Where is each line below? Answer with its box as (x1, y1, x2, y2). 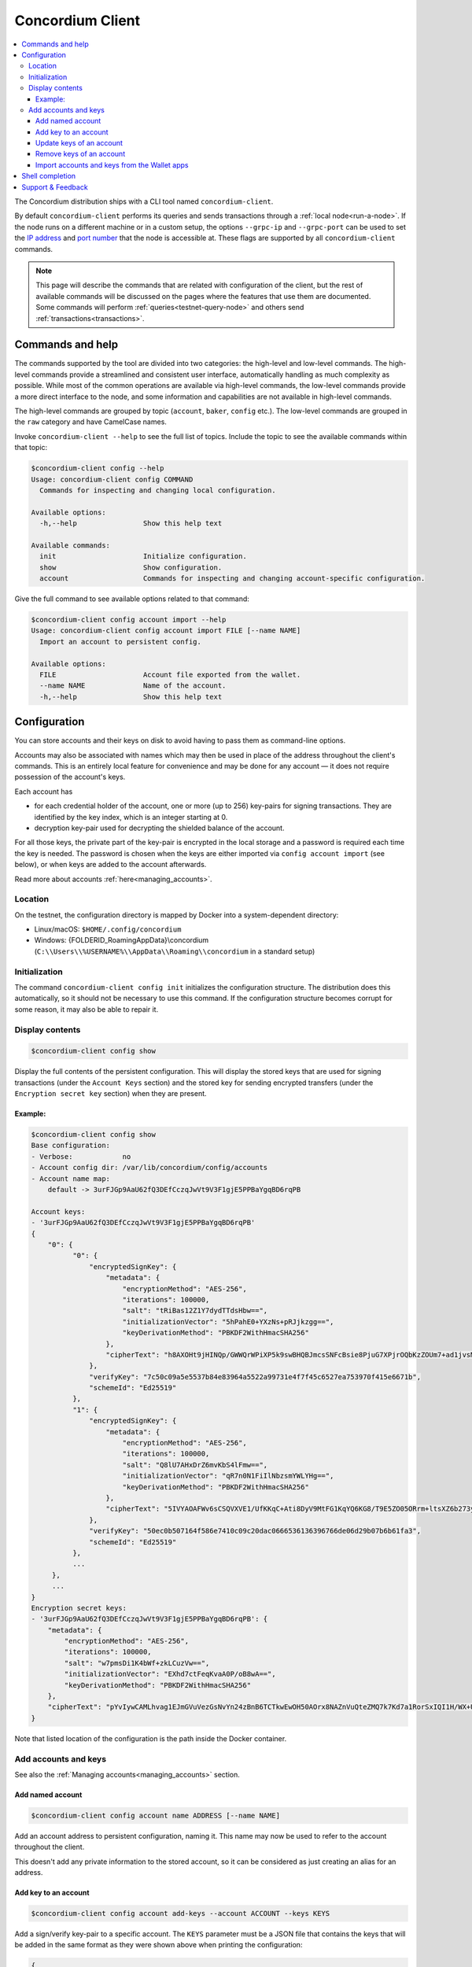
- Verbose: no (31, 1152, 131, 1161)
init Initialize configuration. (39, 552, 247, 561)
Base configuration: (31, 1141, 110, 1150)
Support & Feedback (21, 182, 88, 192)
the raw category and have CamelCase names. (14, 417, 167, 426)
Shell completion (21, 172, 76, 181)
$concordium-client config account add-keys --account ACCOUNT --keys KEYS (31, 1909, 330, 1918)
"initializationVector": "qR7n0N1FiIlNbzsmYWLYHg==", (122, 1471, 334, 1481)
